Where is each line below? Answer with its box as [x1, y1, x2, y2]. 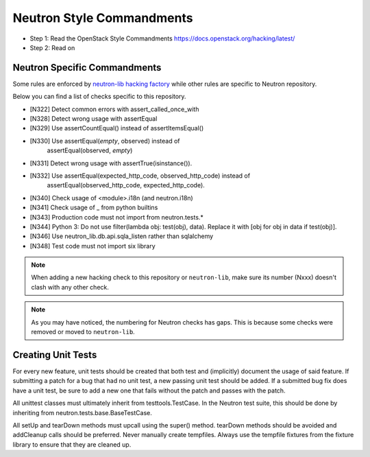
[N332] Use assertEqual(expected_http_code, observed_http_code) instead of [29, 172, 250, 180]
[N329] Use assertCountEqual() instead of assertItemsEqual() [29, 124, 204, 132]
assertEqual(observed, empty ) [47, 146, 133, 154]
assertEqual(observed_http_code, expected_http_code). [47, 181, 205, 189]
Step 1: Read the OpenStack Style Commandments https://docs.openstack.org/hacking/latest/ [29, 34, 295, 43]
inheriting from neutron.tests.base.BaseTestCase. [12, 408, 152, 417]
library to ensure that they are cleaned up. [12, 440, 132, 449]
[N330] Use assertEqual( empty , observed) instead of [29, 137, 180, 145]
